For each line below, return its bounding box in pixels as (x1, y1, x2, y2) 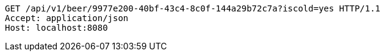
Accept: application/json (5, 13, 129, 23)
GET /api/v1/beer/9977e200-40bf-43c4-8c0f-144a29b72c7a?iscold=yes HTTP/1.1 (5, 4, 381, 13)
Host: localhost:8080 (5, 23, 108, 33)
